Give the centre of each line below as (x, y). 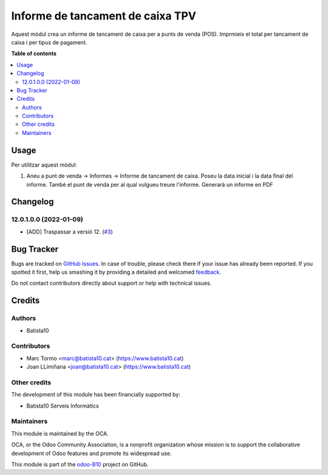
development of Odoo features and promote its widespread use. (91, 453)
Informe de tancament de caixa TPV (104, 16)
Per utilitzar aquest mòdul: (44, 165)
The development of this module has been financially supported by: (96, 395)
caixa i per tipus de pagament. (49, 42)
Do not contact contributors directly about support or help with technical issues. (111, 283)
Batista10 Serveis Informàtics (63, 406)
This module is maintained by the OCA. (60, 433)
